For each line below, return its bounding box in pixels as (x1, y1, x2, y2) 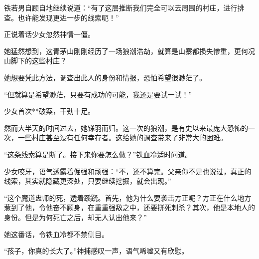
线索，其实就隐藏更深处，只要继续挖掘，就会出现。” (4, 176, 171, 186)
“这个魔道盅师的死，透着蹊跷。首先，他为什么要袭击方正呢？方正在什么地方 (4, 192, 252, 203)
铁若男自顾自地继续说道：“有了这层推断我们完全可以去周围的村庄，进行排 (4, 2, 245, 12)
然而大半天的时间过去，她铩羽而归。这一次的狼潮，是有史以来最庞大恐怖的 (4, 122, 248, 133)
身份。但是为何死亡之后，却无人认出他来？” (4, 212, 147, 222)
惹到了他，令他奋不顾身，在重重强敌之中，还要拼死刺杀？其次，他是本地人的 (4, 202, 255, 213)
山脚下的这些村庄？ (4, 55, 67, 66)
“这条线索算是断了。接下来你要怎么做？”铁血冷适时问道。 (4, 149, 192, 159)
